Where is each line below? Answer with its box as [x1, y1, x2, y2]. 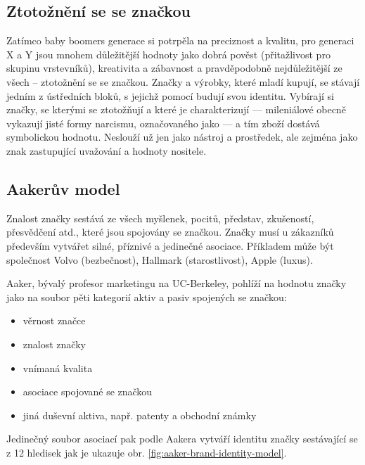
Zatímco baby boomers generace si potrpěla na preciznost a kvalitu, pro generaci [6, 33, 354, 48]
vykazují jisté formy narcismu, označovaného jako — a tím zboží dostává [6, 115, 320, 130]
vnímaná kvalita [23, 360, 93, 375]
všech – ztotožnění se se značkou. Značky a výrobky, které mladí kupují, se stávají [6, 74, 360, 89]
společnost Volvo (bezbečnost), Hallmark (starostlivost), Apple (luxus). [6, 252, 313, 267]
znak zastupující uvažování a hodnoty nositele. [6, 143, 207, 158]
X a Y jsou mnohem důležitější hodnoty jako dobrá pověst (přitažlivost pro [6, 46, 331, 61]
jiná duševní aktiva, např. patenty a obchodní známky [23, 407, 257, 422]
